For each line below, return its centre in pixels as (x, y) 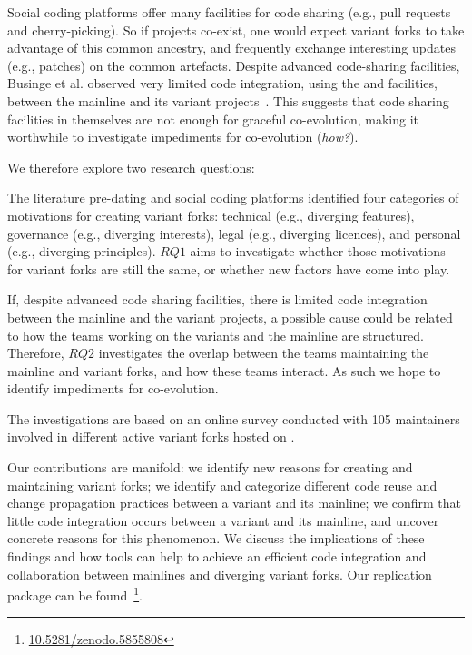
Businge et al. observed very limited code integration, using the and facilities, (222, 83)
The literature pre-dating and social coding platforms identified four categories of (233, 198)
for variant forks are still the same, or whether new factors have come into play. (229, 268)
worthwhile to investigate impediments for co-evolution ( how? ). (183, 137)
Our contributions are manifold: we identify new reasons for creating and (210, 467)
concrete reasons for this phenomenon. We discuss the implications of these (216, 538)
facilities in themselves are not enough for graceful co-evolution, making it (213, 119)
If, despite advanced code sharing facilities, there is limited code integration (217, 299)
